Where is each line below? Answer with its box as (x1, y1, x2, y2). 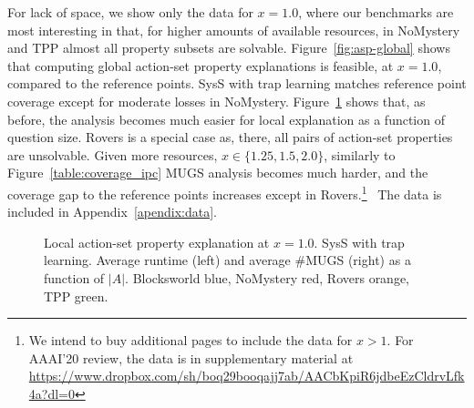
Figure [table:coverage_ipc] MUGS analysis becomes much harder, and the (7, 163, 428, 182)
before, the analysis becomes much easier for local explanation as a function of (7, 109, 445, 128)
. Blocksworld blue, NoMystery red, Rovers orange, (125, 268, 410, 287)
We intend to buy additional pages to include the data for (28, 331, 353, 350)
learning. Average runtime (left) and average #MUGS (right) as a (44, 250, 411, 270)
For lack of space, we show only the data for (7, 3, 253, 21)
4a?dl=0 (28, 383, 75, 403)
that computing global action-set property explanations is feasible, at (7, 56, 394, 75)
